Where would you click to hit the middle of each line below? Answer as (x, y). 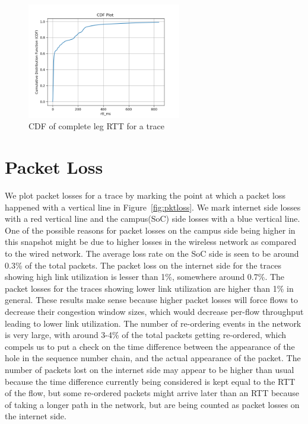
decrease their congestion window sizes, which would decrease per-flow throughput (154, 312)
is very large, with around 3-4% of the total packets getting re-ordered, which (146, 335)
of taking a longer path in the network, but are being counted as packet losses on (152, 404)
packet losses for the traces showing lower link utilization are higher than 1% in (149, 288)
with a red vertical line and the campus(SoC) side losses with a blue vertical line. (153, 219)
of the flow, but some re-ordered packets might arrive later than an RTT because (152, 393)
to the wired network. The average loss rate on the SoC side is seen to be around (152, 254)
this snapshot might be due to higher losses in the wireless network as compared (151, 242)
